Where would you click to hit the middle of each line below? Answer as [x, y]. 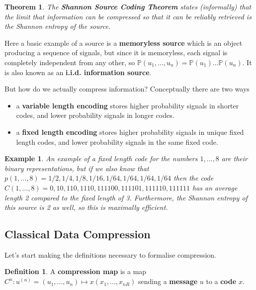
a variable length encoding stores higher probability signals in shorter [128, 105]
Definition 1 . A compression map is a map [76, 271]
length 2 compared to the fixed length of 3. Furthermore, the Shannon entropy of [126, 197]
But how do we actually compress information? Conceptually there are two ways [127, 89]
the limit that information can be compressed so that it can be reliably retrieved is [128, 16]
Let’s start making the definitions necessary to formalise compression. [110, 254]
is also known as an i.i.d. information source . [78, 72]
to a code [221, 281]
